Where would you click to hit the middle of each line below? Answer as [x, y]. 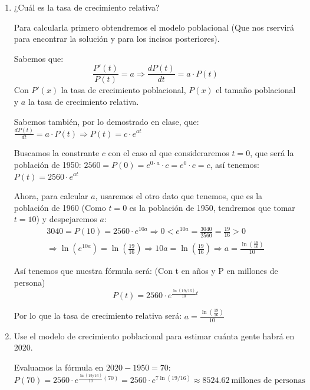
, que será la [272, 153]
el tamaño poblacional [256, 90]
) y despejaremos [67, 219]
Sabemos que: [39, 58]
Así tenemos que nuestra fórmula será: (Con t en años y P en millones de [146, 271]
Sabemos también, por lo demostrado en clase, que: [106, 121]
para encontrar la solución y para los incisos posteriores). [117, 39]
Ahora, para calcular [51, 196]
